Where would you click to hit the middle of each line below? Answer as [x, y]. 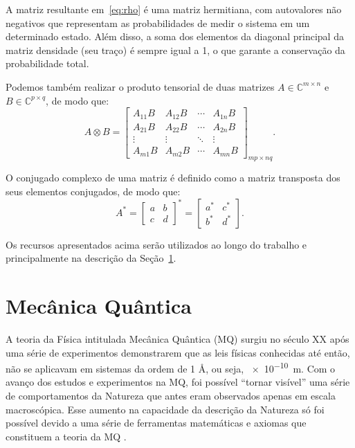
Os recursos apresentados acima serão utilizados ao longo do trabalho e [156, 244]
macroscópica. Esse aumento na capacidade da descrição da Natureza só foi [165, 409]
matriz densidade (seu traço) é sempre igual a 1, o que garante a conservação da [175, 50]
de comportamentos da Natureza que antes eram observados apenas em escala [171, 395]
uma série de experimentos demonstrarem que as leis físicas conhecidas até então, [178, 352]
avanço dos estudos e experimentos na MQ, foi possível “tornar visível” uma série [178, 382]
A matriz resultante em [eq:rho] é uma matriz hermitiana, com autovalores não [174, 9]
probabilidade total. [47, 63]
